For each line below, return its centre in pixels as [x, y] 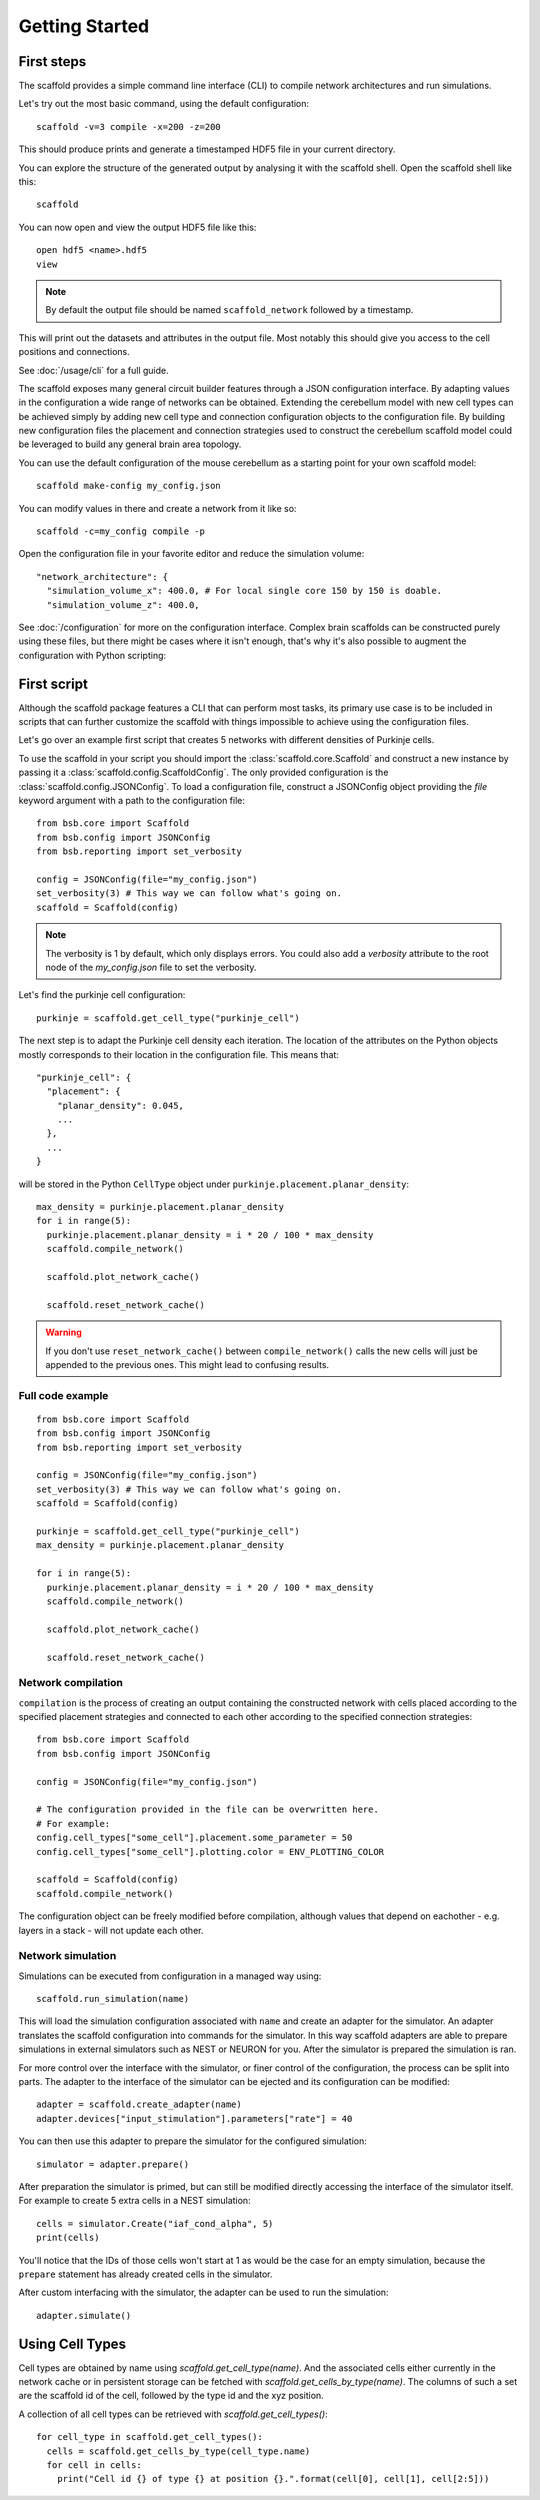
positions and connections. [74, 352]
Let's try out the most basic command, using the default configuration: [164, 104]
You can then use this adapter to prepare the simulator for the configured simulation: [192, 2141]
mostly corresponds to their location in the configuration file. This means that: [179, 1054]
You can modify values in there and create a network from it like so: [157, 508]
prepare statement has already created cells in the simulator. [146, 2274]
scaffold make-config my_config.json [129, 486]
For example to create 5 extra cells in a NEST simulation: [134, 2201]
